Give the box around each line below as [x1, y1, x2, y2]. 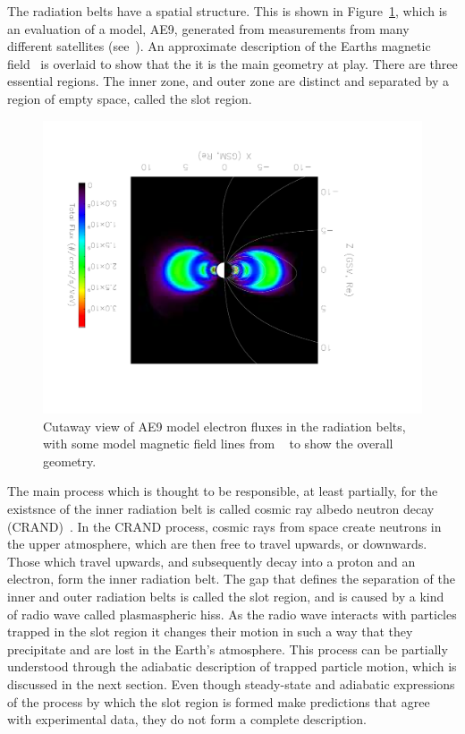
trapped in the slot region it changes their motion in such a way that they [7, 622, 413, 641]
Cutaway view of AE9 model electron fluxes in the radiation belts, [43, 416, 406, 435]
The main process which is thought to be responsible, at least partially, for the [7, 482, 438, 500]
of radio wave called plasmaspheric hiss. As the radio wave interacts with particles [7, 604, 457, 623]
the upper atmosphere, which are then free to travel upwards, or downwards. [7, 534, 427, 553]
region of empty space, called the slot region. [7, 89, 252, 107]
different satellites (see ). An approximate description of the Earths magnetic [7, 37, 431, 55]
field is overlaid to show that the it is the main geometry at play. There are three [7, 54, 458, 73]
